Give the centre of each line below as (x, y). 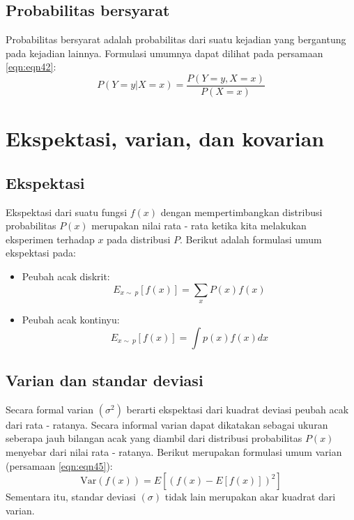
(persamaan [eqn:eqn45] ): (59, 465)
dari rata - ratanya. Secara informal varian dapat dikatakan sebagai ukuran (167, 424)
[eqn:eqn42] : (31, 67)
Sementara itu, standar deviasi (71, 497)
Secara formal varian (50, 409)
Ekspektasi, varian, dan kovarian (165, 138)
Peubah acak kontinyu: (71, 319)
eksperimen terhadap (50, 239)
